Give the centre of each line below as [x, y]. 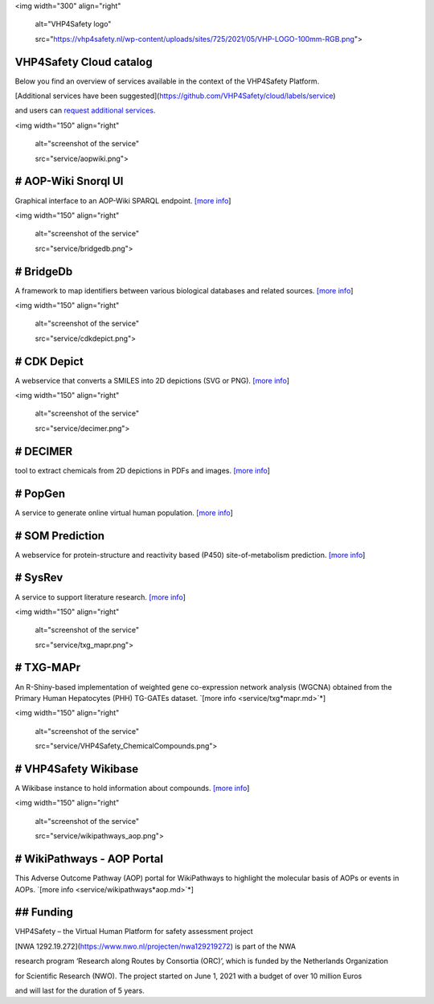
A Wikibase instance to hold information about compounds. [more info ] [132, 789]
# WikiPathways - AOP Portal [89, 859]
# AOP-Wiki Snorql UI [69, 181]
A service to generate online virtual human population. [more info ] [124, 512]
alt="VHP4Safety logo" [73, 24]
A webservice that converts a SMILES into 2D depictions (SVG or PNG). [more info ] [152, 380]
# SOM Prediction [59, 536]
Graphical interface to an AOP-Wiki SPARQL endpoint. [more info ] [123, 200]
